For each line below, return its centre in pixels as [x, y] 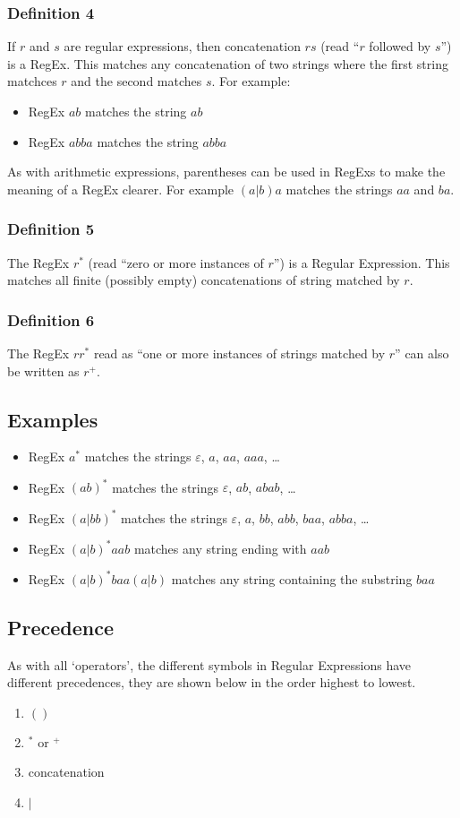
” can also [422, 353]
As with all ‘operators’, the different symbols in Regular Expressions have [209, 664]
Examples [53, 419]
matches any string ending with [220, 548]
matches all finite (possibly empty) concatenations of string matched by [204, 280]
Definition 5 [51, 229]
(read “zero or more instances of [176, 262]
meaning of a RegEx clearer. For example [121, 189]
